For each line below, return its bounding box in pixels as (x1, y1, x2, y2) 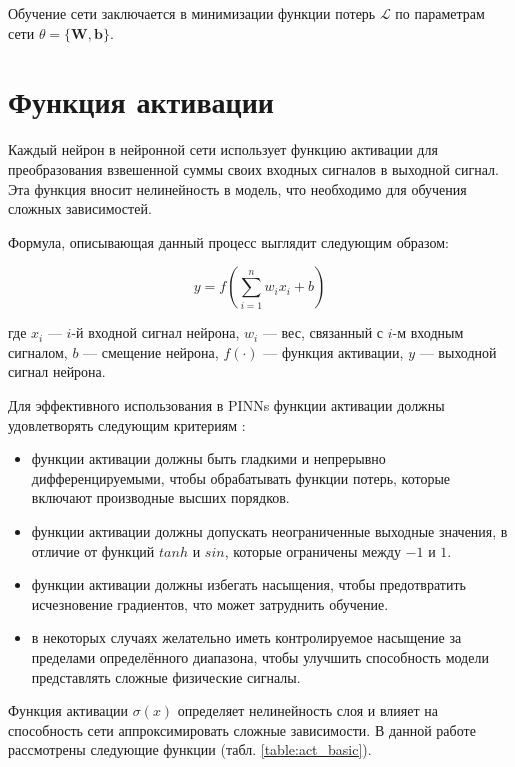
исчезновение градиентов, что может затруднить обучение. (31, 593, 389, 614)
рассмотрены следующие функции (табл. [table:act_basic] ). (8, 739, 372, 760)
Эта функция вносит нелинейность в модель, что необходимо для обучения (8, 178, 467, 199)
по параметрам (395, 3, 485, 23)
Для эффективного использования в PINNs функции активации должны (8, 395, 445, 416)
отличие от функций (31, 540, 155, 561)
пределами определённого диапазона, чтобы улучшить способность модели (31, 647, 489, 667)
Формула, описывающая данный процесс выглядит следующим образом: (8, 231, 449, 252)
